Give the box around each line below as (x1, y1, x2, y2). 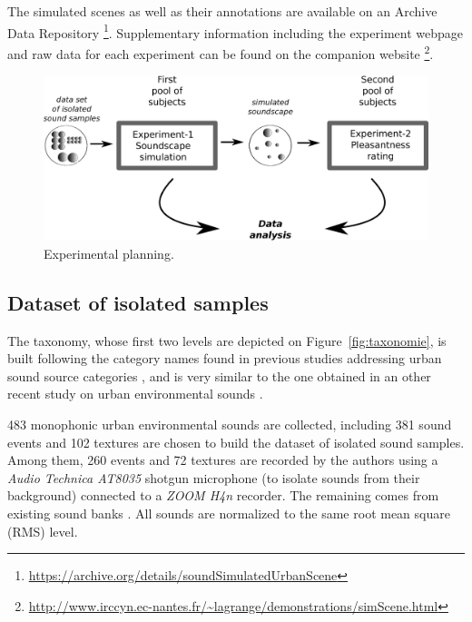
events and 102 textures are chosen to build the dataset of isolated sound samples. (7, 432, 465, 451)
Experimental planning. (44, 243, 174, 262)
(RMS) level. (7, 521, 78, 540)
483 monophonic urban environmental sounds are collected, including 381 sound (7, 415, 452, 434)
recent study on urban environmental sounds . (7, 384, 263, 403)
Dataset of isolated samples (7, 288, 269, 316)
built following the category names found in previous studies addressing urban (7, 349, 442, 368)
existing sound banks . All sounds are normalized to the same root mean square (7, 504, 450, 523)
